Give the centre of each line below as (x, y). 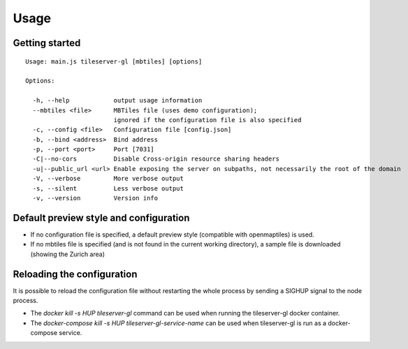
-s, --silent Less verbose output (108, 188)
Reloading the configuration (75, 274)
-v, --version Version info (95, 198)
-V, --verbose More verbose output (108, 179)
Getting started (47, 43)
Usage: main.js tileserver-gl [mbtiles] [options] (114, 61)
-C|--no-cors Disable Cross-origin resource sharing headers (156, 159)
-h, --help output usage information (117, 101)
